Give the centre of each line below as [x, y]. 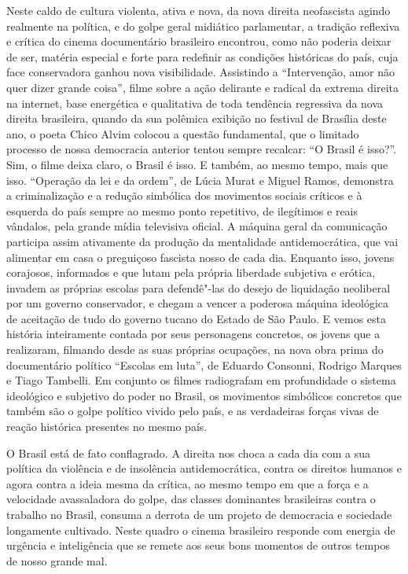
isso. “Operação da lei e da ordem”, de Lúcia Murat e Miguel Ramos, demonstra [200, 180]
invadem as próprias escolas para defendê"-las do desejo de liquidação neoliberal [198, 287]
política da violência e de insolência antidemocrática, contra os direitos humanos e [204, 468]
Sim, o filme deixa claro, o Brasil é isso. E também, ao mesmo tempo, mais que [197, 164]
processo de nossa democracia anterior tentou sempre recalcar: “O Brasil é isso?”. [202, 149]
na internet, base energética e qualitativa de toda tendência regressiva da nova [195, 103]
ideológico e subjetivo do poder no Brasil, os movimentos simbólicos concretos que [204, 395]
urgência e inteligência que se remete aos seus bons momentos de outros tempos [198, 545]
